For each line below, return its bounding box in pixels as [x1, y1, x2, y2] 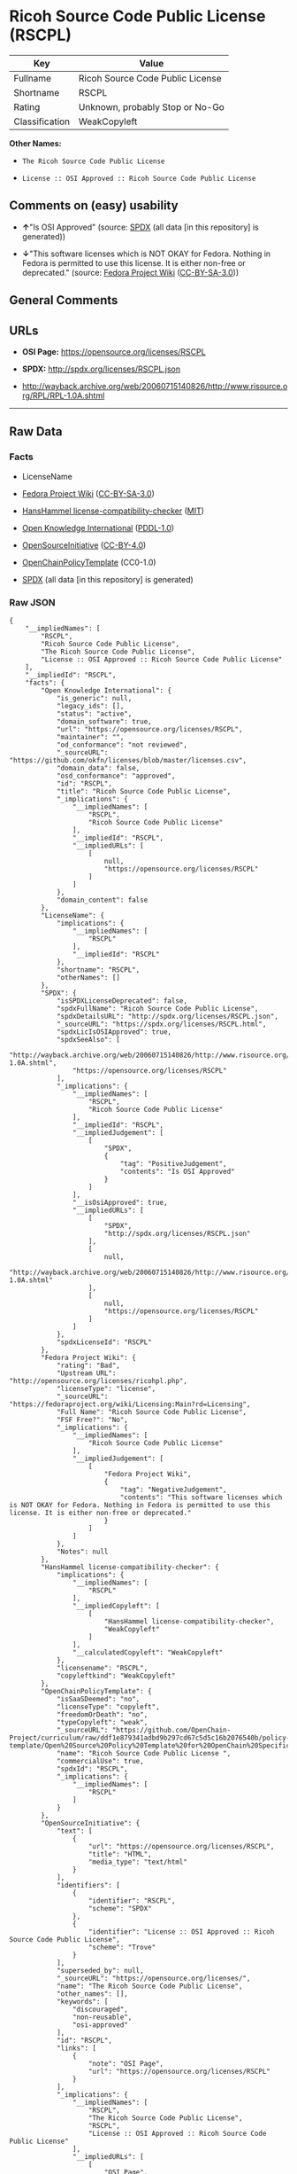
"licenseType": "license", [56, 1384, 156, 1393]
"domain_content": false [56, 895, 148, 904]
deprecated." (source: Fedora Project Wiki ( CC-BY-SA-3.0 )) [21, 267, 240, 278]
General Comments [9, 293, 118, 308]
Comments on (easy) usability [9, 198, 179, 214]
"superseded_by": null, [56, 1966, 144, 1975]
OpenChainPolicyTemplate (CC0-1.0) [21, 557, 156, 567]
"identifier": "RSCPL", [88, 1896, 176, 1905]
